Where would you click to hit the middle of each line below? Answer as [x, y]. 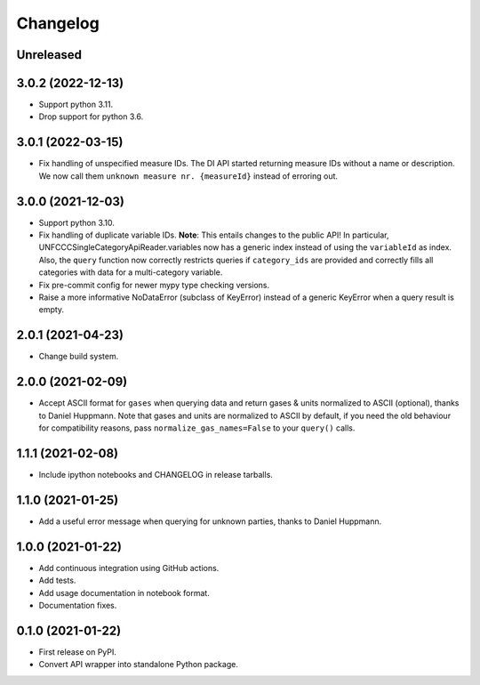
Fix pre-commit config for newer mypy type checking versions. [154, 285]
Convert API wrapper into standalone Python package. [139, 665]
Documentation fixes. [78, 605]
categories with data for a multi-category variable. [131, 272]
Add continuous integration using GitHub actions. [129, 568]
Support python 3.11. [76, 105]
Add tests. [57, 580]
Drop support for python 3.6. [91, 117]
